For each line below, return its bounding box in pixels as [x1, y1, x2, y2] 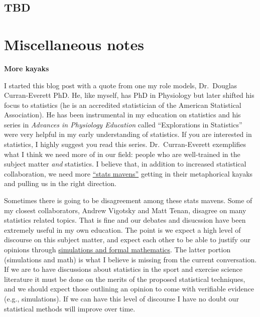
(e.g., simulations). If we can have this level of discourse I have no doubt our [4, 293, 239, 303]
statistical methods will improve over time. [4, 303, 136, 313]
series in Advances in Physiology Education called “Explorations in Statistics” [4, 119, 242, 129]
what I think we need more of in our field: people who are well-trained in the [4, 148, 240, 159]
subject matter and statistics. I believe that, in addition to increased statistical [4, 158, 246, 169]
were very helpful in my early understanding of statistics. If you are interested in [4, 129, 252, 139]
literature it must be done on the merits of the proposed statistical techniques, [4, 273, 245, 284]
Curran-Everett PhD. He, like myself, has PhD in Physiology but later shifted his [4, 90, 254, 100]
